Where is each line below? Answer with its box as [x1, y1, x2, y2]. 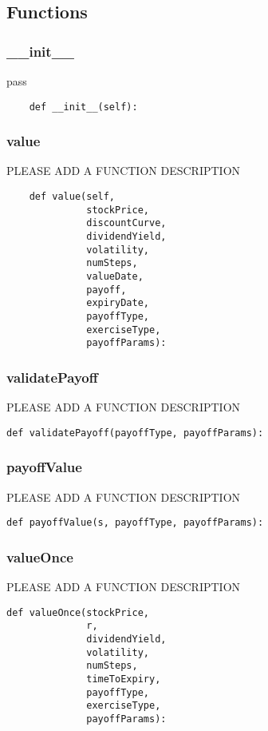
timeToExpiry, [86, 673, 161, 685]
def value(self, [29, 191, 116, 203]
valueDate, [86, 271, 144, 282]
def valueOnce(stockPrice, [6, 606, 149, 618]
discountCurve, [86, 217, 167, 229]
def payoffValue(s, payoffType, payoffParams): [6, 517, 264, 529]
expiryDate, [86, 297, 149, 309]
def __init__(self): [29, 101, 138, 113]
